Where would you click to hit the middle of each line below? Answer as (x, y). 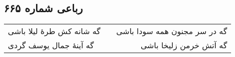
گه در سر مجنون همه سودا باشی (172, 31)
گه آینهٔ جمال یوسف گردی (51, 45)
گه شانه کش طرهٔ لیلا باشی (54, 31)
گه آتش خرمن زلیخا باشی (184, 45)
